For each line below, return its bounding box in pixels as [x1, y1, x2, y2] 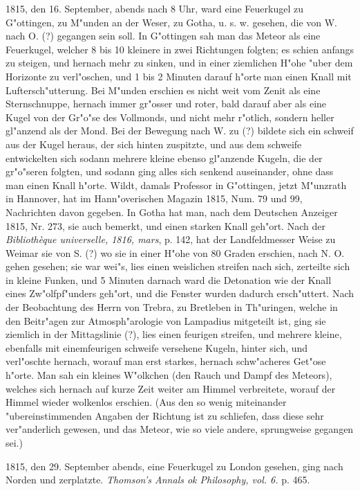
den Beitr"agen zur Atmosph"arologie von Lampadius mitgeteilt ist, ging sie [6, 313, 326, 328]
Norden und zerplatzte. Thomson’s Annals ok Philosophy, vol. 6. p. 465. [6, 472, 310, 487]
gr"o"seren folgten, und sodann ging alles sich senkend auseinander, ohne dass [6, 164, 334, 179]
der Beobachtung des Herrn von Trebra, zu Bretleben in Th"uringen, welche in [6, 300, 338, 314]
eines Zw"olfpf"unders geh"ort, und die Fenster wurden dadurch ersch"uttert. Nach [6, 286, 354, 301]
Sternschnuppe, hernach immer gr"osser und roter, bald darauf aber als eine [6, 96, 327, 111]
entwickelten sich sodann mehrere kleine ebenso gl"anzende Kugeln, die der [6, 150, 323, 165]
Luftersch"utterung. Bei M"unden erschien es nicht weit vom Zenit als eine [6, 82, 321, 97]
